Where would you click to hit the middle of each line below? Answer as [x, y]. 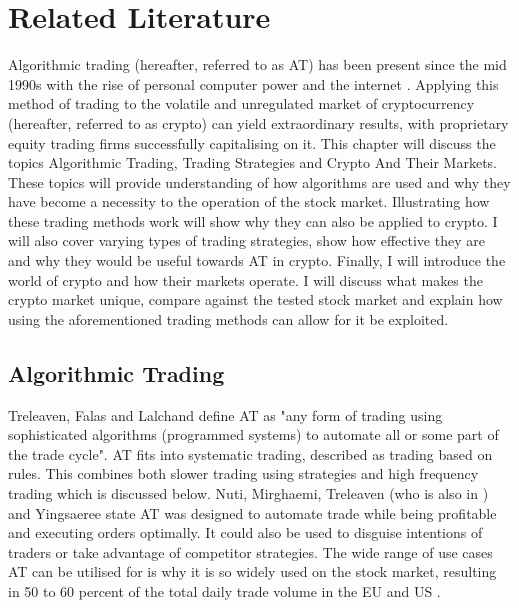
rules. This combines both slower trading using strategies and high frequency [243, 473]
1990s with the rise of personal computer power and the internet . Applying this [253, 83]
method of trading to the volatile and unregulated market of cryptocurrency [241, 103]
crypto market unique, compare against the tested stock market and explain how [255, 299]
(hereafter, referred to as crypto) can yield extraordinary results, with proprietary [258, 122]
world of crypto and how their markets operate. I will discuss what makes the [245, 279]
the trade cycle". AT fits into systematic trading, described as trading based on [250, 453]
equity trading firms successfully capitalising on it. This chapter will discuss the [252, 142]
